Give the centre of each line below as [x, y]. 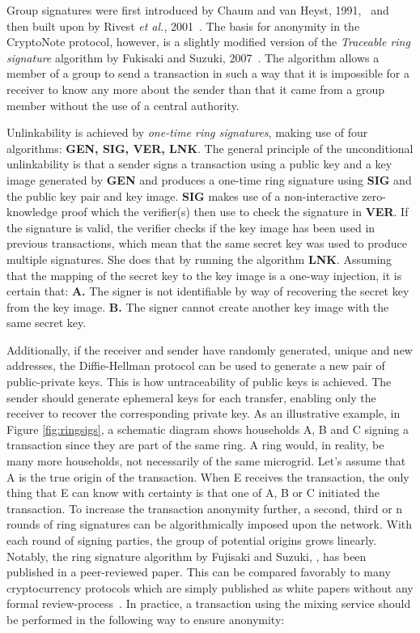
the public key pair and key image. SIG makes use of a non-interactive [182, 195]
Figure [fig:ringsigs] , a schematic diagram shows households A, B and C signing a [208, 429]
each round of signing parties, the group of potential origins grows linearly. [192, 540]
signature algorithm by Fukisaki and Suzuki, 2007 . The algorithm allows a [193, 57]
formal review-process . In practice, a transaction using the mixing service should [209, 603]
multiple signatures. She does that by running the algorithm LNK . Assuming [199, 259]
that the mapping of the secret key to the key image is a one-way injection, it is [204, 275]
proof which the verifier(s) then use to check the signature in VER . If [235, 212]
